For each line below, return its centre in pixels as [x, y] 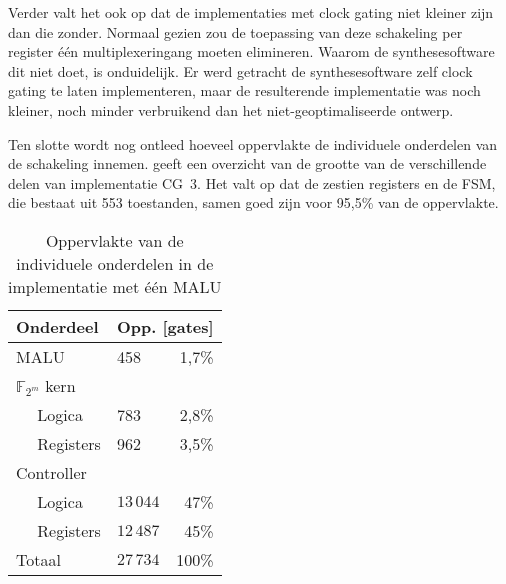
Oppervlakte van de [114, 240]
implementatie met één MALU [115, 286]
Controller [51, 472]
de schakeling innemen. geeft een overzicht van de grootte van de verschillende [247, 163]
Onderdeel [57, 326]
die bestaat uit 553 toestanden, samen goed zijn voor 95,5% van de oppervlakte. [253, 202]
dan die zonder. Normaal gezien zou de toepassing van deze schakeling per [235, 31]
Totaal [38, 559]
